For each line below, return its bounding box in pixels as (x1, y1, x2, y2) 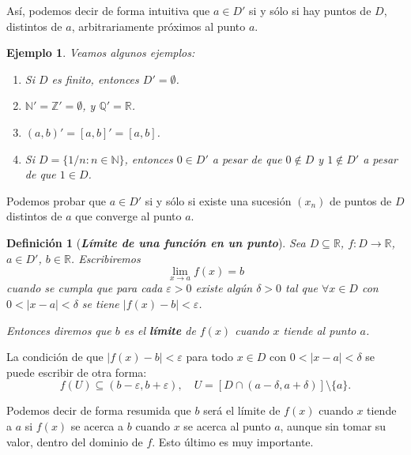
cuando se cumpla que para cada (6, 280, 163, 296)
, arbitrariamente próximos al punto (71, 17, 246, 34)
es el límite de (123, 322, 196, 338)
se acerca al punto (183, 417, 271, 434)
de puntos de (330, 192, 392, 209)
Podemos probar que (6, 192, 106, 209)
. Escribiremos (70, 250, 141, 266)
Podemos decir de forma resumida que (6, 402, 191, 419)
